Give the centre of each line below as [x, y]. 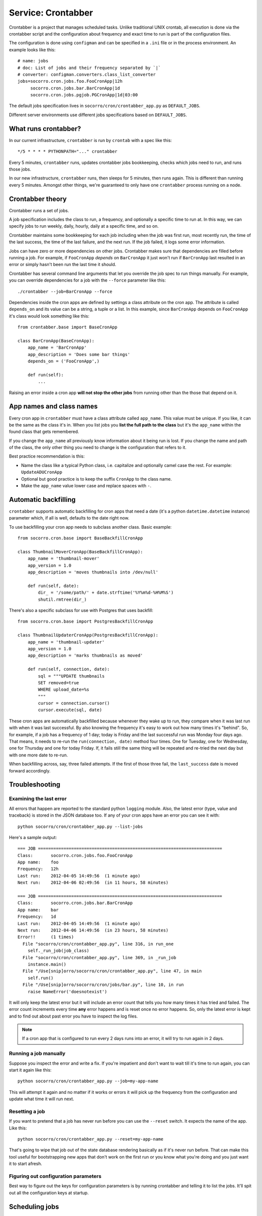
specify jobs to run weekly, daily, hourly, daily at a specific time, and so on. [84, 226]
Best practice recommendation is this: [47, 456]
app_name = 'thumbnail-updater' [66, 642]
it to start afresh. [25, 1164]
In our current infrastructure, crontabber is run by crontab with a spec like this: [90, 140]
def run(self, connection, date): [69, 669]
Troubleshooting [35, 785]
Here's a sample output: [33, 837]
